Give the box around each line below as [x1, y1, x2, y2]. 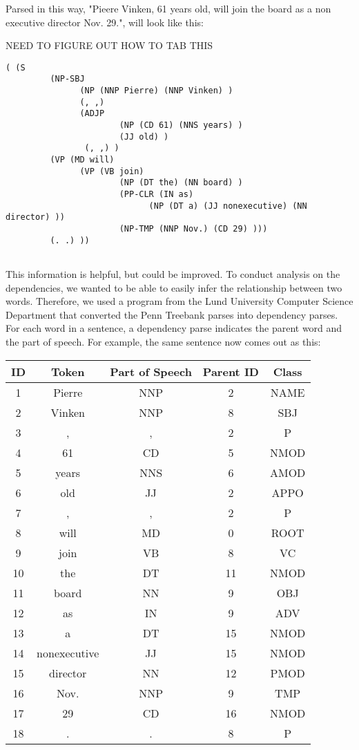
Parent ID [202, 363, 259, 379]
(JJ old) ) [119, 131, 169, 142]
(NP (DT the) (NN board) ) [119, 178, 243, 188]
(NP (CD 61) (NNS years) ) [119, 120, 243, 131]
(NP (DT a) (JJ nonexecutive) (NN [148, 200, 307, 211]
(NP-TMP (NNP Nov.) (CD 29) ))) [119, 223, 268, 234]
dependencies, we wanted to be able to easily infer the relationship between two [6, 280, 342, 294]
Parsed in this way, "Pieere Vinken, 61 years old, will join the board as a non [6, 1, 331, 15]
